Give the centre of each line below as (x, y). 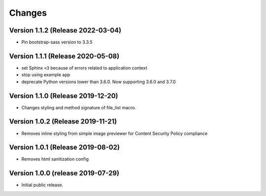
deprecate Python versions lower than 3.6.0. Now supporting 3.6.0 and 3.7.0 (99, 82)
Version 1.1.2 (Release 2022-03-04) (65, 30)
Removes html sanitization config (55, 159)
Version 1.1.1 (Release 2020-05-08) (64, 56)
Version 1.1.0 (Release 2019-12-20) (64, 96)
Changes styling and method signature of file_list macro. (79, 107)
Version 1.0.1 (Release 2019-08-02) (65, 147)
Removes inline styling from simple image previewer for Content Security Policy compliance (115, 133)
